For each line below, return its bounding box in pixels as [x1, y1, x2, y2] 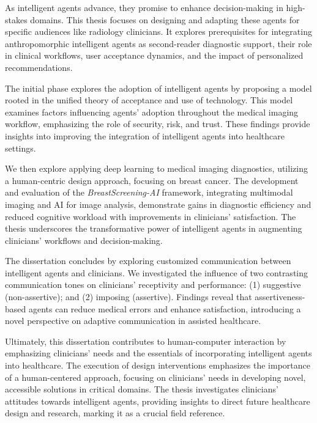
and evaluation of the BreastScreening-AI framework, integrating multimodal [5, 186, 293, 199]
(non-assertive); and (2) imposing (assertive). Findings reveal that [5, 290, 252, 303]
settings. [5, 141, 36, 154]
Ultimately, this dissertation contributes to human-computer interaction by [5, 334, 286, 347]
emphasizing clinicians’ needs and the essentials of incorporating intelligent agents [5, 347, 312, 359]
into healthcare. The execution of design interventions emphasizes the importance [5, 359, 310, 372]
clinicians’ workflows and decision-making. [5, 234, 163, 246]
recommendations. [5, 61, 73, 73]
